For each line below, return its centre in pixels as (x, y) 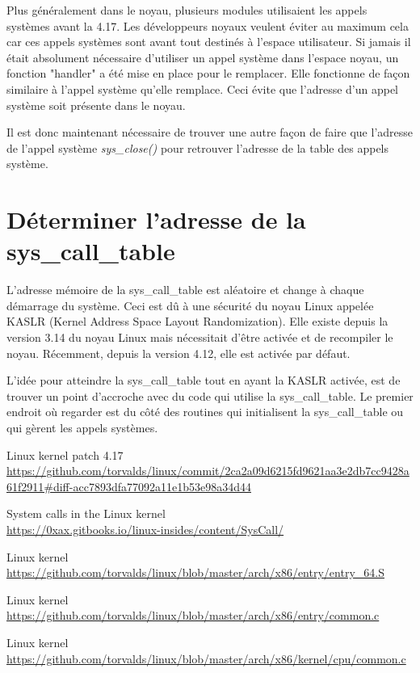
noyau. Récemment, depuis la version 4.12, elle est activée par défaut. (178, 353)
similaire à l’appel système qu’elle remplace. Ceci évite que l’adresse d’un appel (203, 88)
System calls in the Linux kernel (86, 513)
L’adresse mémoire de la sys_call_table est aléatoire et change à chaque (185, 290)
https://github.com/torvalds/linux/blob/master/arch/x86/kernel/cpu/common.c (206, 658)
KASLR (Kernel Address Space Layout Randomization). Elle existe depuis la (197, 321)
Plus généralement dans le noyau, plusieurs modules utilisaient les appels (187, 10)
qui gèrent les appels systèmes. (82, 427)
